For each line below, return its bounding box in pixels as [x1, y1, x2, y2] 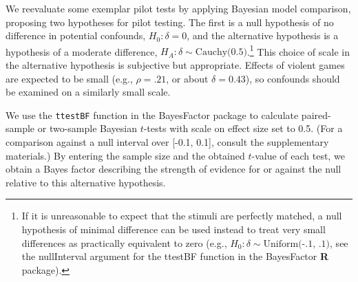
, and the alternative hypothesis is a [187, 28, 339, 43]
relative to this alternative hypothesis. [6, 175, 166, 189]
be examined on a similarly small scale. [6, 85, 171, 99]
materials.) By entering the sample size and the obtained [6, 148, 245, 162]
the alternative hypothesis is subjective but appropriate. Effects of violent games [6, 58, 345, 72]
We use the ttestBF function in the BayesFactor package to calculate [6, 107, 299, 122]
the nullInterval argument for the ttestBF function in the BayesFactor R [21, 249, 329, 263]
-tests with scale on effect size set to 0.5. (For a [143, 121, 343, 135]
